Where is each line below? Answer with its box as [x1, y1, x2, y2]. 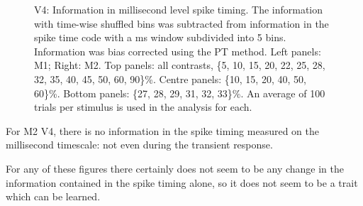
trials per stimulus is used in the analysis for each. [34, 99, 252, 114]
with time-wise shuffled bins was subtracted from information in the [34, 16, 329, 31]
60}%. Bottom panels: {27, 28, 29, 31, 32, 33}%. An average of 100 [34, 85, 325, 100]
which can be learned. [6, 189, 101, 204]
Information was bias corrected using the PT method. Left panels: [34, 43, 321, 58]
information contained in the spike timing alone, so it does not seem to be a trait [6, 175, 358, 190]
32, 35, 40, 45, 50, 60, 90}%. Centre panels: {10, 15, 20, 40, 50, [34, 71, 306, 86]
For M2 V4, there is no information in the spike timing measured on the [6, 123, 319, 138]
